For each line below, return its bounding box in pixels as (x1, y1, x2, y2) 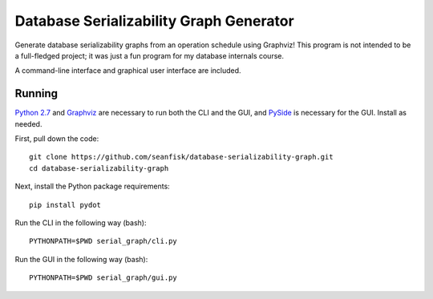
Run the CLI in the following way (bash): (14, 217, 147, 228)
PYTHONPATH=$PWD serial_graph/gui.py (29, 273, 178, 282)
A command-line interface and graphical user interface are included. (14, 66, 241, 75)
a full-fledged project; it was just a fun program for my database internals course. (14, 51, 285, 60)
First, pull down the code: (14, 134, 99, 143)
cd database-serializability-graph (29, 164, 169, 172)
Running (14, 87, 59, 100)
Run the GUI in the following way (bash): (14, 254, 148, 264)
